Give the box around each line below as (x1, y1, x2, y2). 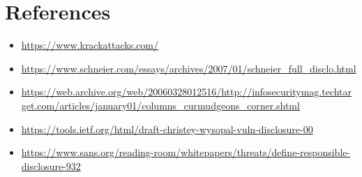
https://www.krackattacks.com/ (21, 38, 158, 52)
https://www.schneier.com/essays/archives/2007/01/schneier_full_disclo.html (21, 61, 356, 75)
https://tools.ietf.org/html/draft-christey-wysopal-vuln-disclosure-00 (21, 121, 313, 136)
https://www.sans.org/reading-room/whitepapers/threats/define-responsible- (21, 145, 351, 160)
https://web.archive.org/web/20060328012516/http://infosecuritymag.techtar (21, 84, 352, 99)
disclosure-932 (21, 158, 81, 173)
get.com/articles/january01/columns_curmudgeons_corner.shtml (21, 98, 300, 112)
